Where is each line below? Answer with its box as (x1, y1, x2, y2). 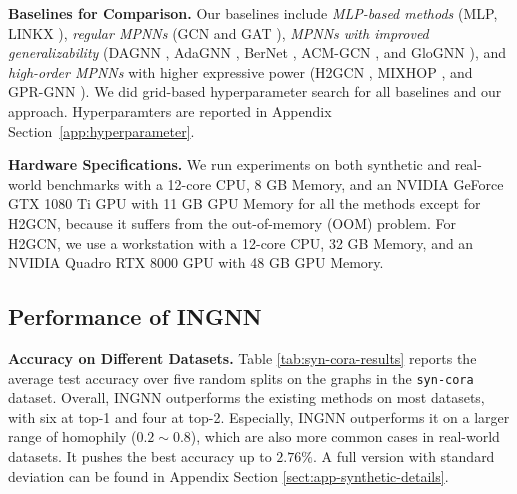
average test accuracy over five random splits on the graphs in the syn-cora (8, 367, 474, 388)
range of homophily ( (8, 426, 137, 447)
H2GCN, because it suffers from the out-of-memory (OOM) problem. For (8, 212, 456, 233)
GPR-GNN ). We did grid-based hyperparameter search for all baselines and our (8, 81, 502, 102)
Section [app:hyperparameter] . (8, 120, 195, 141)
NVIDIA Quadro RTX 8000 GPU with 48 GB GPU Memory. (8, 252, 384, 273)
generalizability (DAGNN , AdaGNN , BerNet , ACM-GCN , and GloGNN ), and (8, 42, 507, 63)
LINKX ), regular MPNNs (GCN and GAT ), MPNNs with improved (8, 22, 429, 43)
